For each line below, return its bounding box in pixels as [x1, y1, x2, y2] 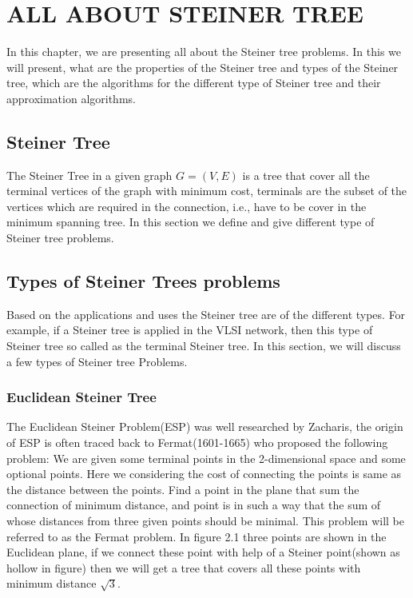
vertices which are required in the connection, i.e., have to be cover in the [6, 197, 367, 214]
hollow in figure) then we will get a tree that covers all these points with [6, 559, 361, 576]
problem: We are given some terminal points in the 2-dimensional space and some [6, 449, 406, 466]
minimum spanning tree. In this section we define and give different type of [6, 213, 375, 230]
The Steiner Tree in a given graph [6, 166, 173, 183]
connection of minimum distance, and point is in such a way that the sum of [6, 496, 381, 513]
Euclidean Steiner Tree [6, 387, 157, 407]
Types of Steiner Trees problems [6, 269, 280, 293]
